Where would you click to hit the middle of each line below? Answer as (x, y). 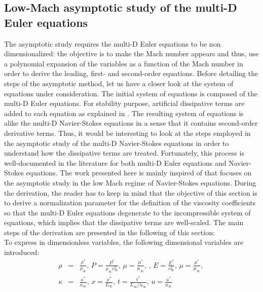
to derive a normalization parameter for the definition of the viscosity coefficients (130, 203)
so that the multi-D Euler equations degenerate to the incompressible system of (127, 212)
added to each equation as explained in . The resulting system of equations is (124, 113)
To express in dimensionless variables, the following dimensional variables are (124, 242)
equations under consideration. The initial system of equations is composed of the (131, 93)
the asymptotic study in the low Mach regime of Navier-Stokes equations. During (130, 182)
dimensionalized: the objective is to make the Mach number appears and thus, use (131, 53)
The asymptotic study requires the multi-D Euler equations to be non (112, 43)
